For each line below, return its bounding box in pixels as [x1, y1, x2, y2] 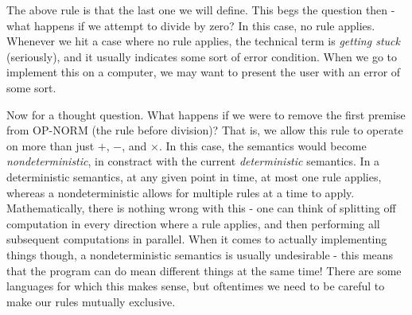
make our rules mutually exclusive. [6, 293, 176, 309]
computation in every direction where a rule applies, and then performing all [6, 215, 380, 231]
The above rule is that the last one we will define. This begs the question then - [6, 2, 395, 17]
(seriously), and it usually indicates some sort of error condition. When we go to [6, 48, 398, 64]
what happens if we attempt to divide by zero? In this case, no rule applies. [6, 17, 375, 33]
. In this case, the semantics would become [158, 137, 367, 154]
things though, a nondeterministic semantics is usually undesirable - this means [6, 246, 394, 262]
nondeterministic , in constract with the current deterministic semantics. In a [6, 153, 380, 169]
